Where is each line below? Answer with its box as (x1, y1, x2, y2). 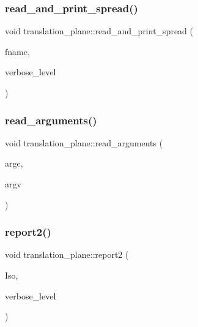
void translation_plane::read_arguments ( (5, 136, 163, 149)
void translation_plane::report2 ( (5, 248, 129, 261)
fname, (5, 45, 30, 58)
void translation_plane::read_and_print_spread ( (5, 24, 193, 37)
